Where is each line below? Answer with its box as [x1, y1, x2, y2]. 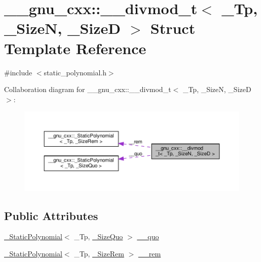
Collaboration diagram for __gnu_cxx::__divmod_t [4, 84, 171, 95]
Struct [150, 18, 196, 38]
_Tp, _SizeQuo [74, 231, 123, 242]
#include [4, 67, 32, 77]
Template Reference [4, 37, 146, 58]
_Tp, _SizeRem [74, 248, 124, 259]
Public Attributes [4, 207, 98, 223]
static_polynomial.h [44, 67, 106, 77]
